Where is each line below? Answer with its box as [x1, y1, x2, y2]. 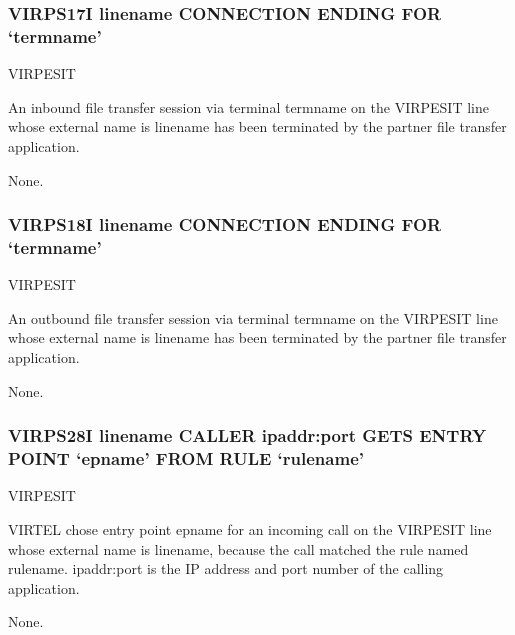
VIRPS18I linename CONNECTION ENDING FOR [8, 212, 442, 237]
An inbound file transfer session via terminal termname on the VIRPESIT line [8, 96, 489, 117]
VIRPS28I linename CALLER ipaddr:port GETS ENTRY [8, 423, 487, 448]
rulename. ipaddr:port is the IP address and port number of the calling [8, 558, 444, 579]
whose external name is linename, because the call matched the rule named [8, 538, 469, 559]
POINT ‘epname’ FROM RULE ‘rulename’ [8, 446, 364, 471]
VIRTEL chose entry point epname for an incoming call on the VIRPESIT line [8, 518, 492, 539]
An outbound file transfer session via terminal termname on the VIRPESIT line [8, 307, 498, 328]
